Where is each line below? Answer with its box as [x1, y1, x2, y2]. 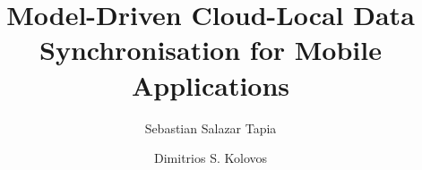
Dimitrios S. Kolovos [154, 149, 267, 167]
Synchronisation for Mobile [39, 31, 382, 68]
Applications [131, 66, 290, 103]
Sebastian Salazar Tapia [144, 118, 277, 137]
